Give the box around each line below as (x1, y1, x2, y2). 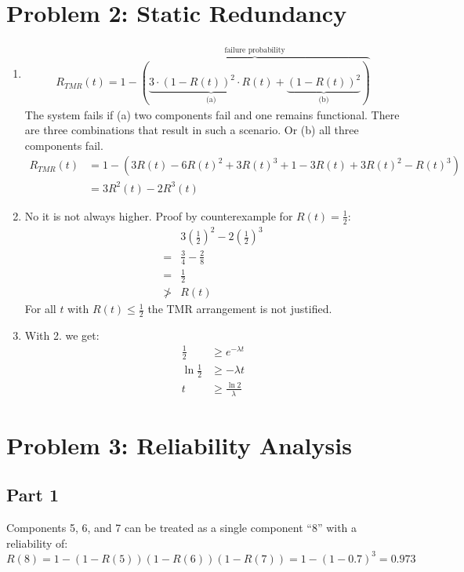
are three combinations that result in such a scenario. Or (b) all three (24, 122, 359, 138)
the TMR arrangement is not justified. (147, 301, 332, 317)
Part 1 (6, 483, 60, 507)
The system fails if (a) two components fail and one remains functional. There (24, 106, 400, 122)
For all (24, 301, 56, 317)
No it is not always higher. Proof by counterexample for (24, 207, 293, 224)
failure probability (224, 46, 285, 54)
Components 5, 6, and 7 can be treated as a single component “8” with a (6, 519, 357, 536)
